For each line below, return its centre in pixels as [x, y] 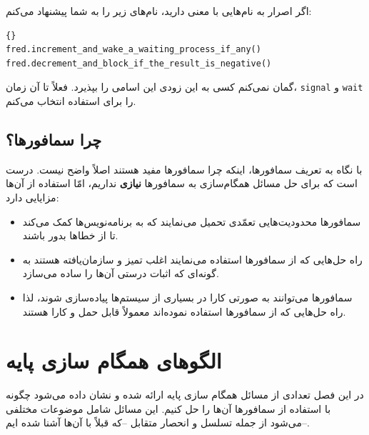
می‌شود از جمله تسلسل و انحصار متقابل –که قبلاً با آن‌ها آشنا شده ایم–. [158, 422]
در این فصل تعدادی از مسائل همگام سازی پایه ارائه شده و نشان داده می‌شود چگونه [185, 395]
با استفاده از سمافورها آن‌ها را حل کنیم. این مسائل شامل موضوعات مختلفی [168, 408]
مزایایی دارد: [32, 197]
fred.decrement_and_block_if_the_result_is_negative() [139, 63]
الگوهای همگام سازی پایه [114, 360]
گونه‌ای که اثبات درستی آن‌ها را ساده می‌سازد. [121, 273]
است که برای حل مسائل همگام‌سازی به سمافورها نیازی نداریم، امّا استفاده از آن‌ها [182, 183]
